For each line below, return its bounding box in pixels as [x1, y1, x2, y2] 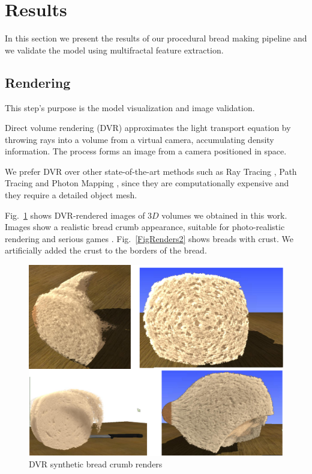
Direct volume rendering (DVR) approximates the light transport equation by [5, 121, 291, 134]
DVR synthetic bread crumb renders [29, 458, 163, 470]
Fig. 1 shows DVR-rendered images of [5, 208, 145, 221]
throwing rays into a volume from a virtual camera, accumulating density [5, 133, 274, 145]
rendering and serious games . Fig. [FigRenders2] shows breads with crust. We [5, 232, 293, 245]
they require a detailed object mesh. [5, 189, 137, 201]
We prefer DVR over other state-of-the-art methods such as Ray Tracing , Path [5, 165, 297, 177]
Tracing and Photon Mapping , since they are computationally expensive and [5, 177, 289, 189]
